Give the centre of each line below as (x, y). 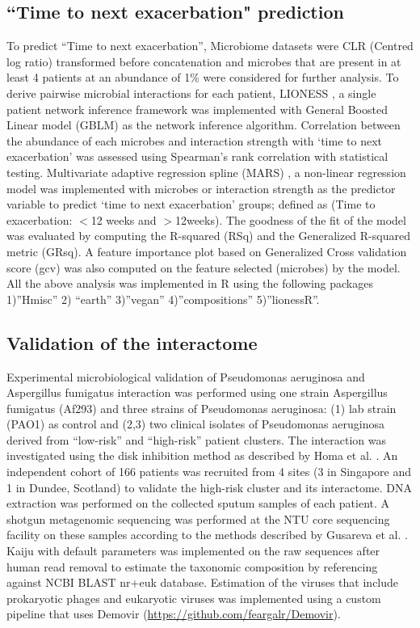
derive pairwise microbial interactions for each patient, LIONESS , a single (191, 93)
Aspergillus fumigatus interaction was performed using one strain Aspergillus (197, 392)
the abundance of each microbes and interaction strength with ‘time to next (194, 140)
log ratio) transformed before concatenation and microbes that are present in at (204, 61)
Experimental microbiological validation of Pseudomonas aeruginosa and (186, 376)
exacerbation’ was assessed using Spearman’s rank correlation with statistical (197, 156)
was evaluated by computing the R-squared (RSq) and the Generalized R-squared (208, 236)
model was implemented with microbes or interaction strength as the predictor (201, 188)
